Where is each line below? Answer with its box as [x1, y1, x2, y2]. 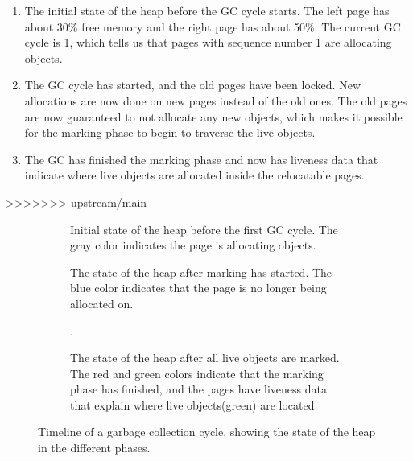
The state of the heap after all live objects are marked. [70, 349, 340, 366]
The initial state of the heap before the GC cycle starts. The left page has [24, 2, 390, 19]
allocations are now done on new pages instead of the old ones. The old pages [24, 92, 407, 109]
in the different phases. [38, 439, 151, 456]
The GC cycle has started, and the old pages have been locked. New [24, 76, 361, 93]
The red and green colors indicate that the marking [70, 364, 324, 381]
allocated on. [70, 294, 134, 311]
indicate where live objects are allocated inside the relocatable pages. [24, 167, 365, 183]
